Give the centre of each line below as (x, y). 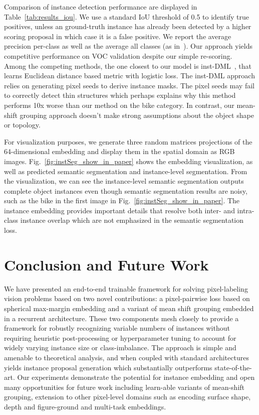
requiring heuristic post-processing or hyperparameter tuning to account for (120, 337)
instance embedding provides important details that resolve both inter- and (119, 210)
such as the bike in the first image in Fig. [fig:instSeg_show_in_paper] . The (122, 200)
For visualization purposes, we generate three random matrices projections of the (128, 141)
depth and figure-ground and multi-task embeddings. (85, 406)
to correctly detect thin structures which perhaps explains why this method (120, 95)
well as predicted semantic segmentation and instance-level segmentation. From (126, 171)
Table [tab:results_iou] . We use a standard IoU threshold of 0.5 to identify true (127, 16)
